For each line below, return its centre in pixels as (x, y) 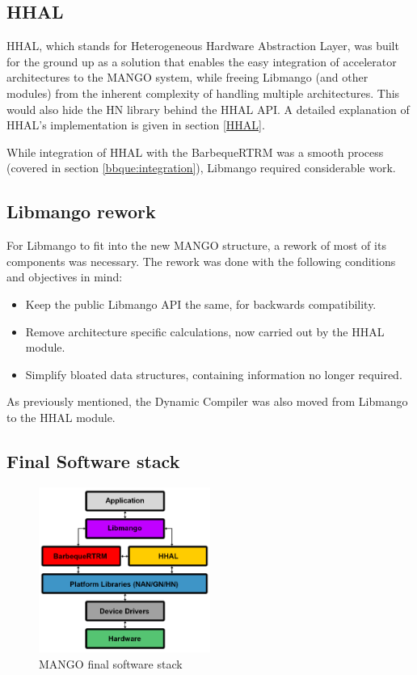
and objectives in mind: (65, 277)
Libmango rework (81, 211)
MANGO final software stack (111, 663)
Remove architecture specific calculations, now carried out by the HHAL (205, 331)
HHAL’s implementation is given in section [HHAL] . (136, 125)
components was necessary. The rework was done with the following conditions (201, 261)
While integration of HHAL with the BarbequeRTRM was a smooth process (195, 152)
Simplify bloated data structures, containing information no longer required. (214, 374)
